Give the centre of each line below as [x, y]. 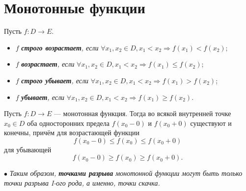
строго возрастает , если [60, 47]
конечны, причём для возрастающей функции [72, 132]
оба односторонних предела [68, 123]
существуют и [211, 123]
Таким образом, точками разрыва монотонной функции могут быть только [126, 173]
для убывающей [28, 149]
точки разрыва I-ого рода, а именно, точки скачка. [82, 183]
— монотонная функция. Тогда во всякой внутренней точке [142, 113]
